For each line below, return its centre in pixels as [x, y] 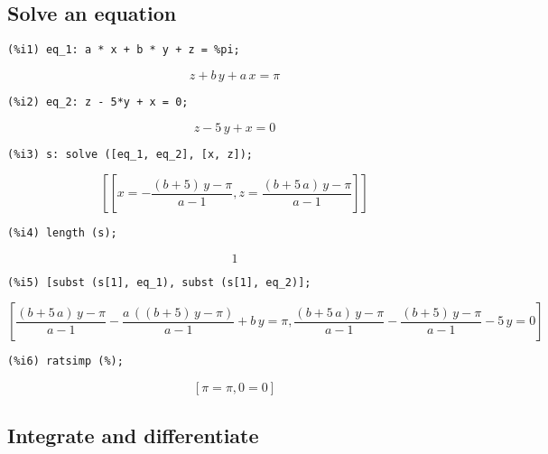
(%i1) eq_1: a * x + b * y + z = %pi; [124, 50]
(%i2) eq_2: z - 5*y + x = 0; [98, 102]
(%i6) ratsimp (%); [65, 361]
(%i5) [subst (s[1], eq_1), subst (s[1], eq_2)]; [159, 282]
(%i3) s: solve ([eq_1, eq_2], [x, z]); [130, 154]
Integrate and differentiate [133, 435]
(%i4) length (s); [62, 233]
